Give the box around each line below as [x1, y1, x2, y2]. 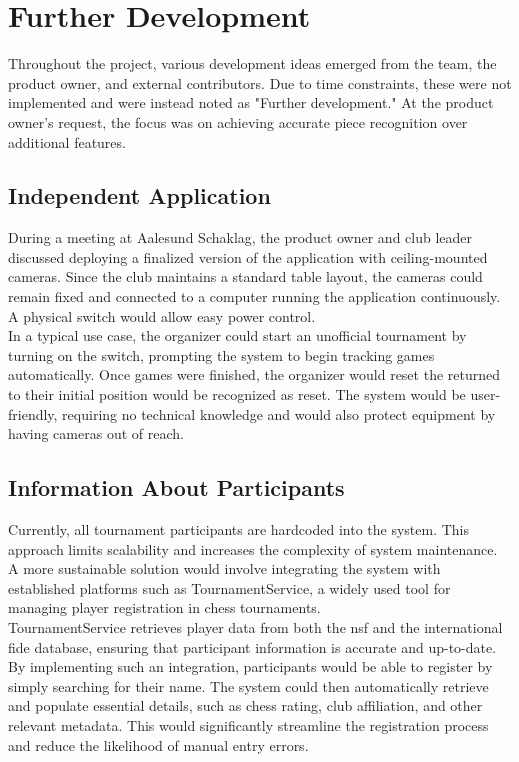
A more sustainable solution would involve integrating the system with [8, 558, 441, 579]
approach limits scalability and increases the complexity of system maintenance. [8, 538, 498, 559]
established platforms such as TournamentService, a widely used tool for [8, 577, 451, 598]
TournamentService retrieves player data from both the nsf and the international [8, 617, 503, 637]
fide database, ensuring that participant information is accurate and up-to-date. [8, 636, 497, 657]
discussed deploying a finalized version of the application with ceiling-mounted [8, 246, 488, 267]
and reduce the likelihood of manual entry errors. [8, 734, 309, 755]
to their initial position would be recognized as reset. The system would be [8, 384, 466, 405]
